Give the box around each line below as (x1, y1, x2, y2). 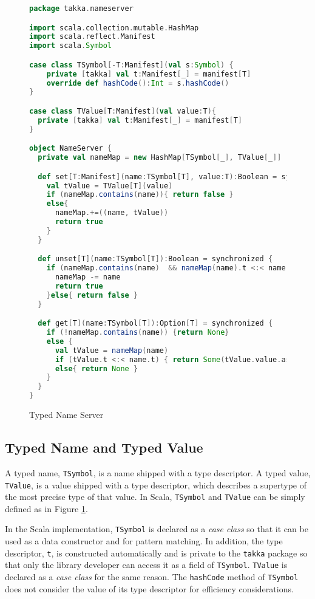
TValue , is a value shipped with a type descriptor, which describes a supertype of (5, 478, 307, 491)
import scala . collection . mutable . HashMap (29, 23, 199, 32)
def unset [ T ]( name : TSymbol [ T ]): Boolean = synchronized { (38, 255, 273, 264)
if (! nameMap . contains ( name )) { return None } (46, 328, 229, 337)
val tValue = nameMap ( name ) (55, 346, 169, 355)
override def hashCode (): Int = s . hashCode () (46, 78, 229, 87)
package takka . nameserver (29, 4, 134, 13)
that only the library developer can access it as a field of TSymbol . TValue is (5, 558, 288, 571)
